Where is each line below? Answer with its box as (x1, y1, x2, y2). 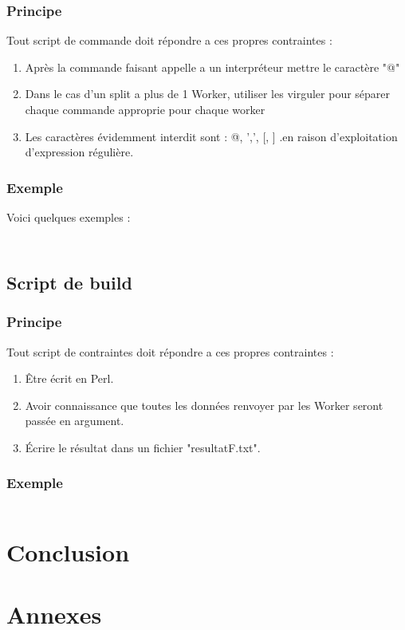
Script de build (6, 270, 132, 294)
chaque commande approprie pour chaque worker (25, 101, 265, 117)
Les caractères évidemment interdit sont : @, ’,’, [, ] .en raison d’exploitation (25, 128, 398, 144)
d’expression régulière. (25, 144, 134, 160)
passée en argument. (25, 412, 124, 429)
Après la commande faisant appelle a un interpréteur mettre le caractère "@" (25, 58, 400, 75)
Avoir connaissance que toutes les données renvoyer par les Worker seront (25, 396, 383, 413)
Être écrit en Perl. (25, 370, 114, 387)
